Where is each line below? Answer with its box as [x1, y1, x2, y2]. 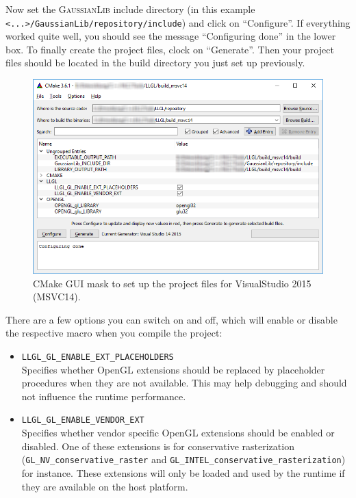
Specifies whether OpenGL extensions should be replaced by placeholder [21, 362, 325, 376]
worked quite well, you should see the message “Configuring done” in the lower [5, 29, 336, 43]
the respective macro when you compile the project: [5, 326, 222, 340]
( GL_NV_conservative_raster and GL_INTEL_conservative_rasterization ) [21, 452, 346, 467]
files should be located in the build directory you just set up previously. [5, 55, 305, 70]
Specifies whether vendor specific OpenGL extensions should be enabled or [21, 425, 335, 440]
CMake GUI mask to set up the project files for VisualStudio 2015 [33, 276, 311, 290]
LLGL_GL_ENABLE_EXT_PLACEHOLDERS [21, 352, 174, 363]
